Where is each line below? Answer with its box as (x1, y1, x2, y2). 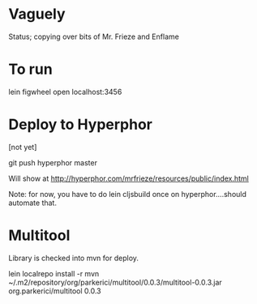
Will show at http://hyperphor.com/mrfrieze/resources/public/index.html (8, 173, 250, 183)
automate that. (8, 198, 57, 208)
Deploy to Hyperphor (8, 115, 152, 134)
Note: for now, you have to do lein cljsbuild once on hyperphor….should (8, 189, 247, 199)
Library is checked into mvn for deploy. (8, 253, 139, 263)
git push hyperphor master (8, 157, 97, 167)
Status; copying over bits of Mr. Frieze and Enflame (8, 32, 180, 41)
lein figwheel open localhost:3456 (8, 87, 122, 96)
